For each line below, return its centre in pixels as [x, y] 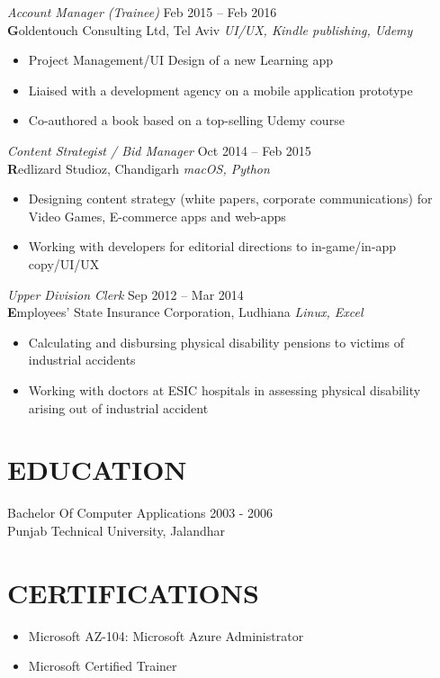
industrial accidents [82, 360]
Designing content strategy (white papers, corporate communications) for [230, 199]
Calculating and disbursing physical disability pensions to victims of [216, 342]
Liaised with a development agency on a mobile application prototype [220, 90]
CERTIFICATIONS [133, 592]
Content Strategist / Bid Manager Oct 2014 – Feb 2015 [159, 150]
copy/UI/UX [64, 263]
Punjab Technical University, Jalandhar [117, 530]
